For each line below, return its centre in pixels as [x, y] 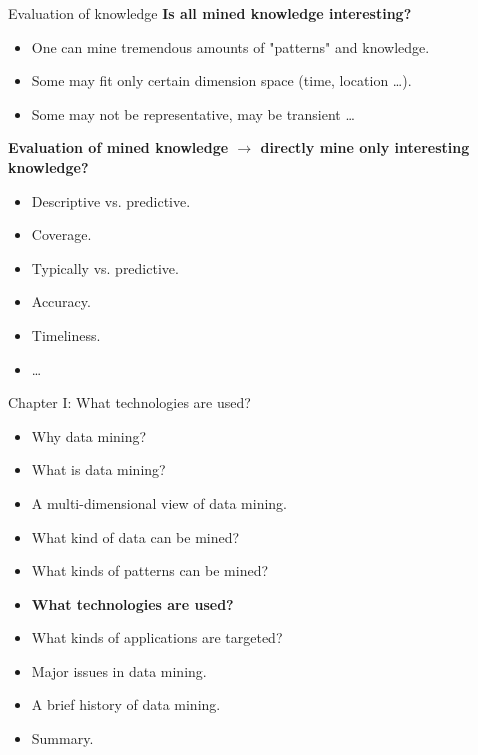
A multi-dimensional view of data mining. [159, 502]
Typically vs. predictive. [105, 267]
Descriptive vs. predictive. [111, 200]
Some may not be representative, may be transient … [193, 113]
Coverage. [61, 234]
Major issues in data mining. [119, 670]
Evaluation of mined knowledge [118, 147]
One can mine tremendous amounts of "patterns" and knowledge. [230, 46]
